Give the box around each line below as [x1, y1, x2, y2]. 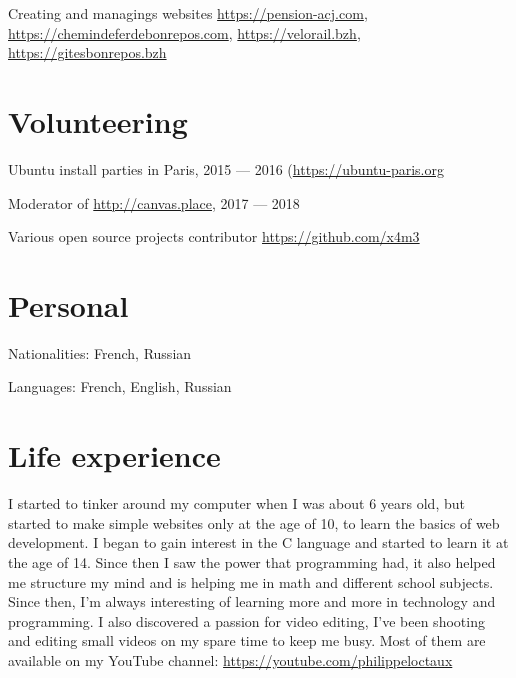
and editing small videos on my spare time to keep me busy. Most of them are [8, 630, 486, 651]
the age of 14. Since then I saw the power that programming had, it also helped [8, 551, 496, 572]
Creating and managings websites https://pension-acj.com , [8, 3, 368, 23]
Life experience [8, 435, 221, 476]
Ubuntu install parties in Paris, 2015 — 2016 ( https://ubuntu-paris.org [8, 158, 444, 179]
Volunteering [8, 100, 188, 141]
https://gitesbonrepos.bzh [8, 42, 167, 63]
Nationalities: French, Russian [8, 342, 192, 363]
